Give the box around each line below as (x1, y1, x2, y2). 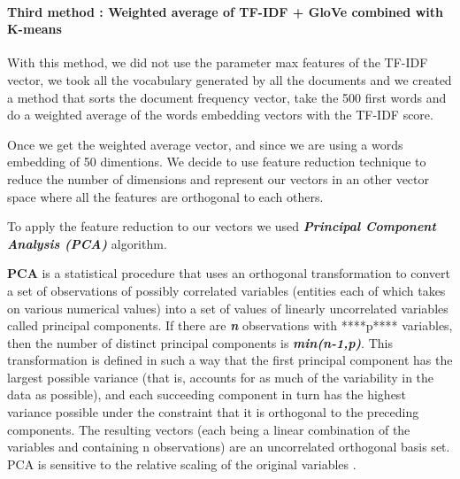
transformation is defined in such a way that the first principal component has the (7, 351, 453, 369)
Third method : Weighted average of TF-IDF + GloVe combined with (7, 2, 443, 20)
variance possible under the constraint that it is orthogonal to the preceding (7, 403, 419, 421)
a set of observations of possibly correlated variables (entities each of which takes (7, 281, 446, 299)
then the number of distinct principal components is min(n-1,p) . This (7, 333, 393, 352)
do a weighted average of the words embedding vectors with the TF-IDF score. (7, 105, 433, 124)
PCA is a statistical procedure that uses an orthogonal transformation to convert (7, 264, 451, 282)
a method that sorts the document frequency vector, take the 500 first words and (7, 88, 447, 106)
